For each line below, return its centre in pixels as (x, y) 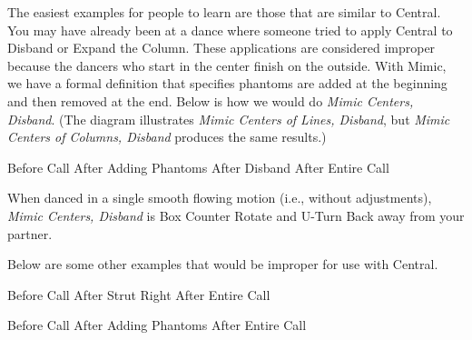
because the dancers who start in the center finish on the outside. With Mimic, (227, 65)
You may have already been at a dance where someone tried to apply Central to (230, 30)
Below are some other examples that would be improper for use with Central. (223, 264)
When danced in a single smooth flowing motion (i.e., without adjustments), (220, 198)
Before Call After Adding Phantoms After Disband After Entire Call (198, 167)
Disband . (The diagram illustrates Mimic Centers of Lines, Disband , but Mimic (229, 119)
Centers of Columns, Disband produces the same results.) (167, 137)
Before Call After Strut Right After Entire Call (139, 294)
